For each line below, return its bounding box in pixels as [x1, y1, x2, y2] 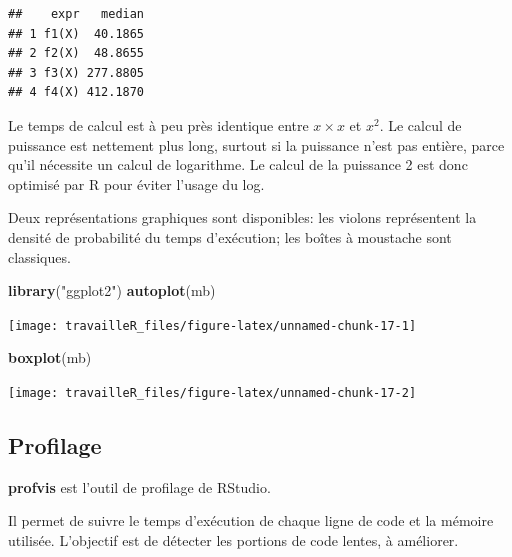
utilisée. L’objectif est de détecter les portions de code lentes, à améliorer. [8, 530, 459, 551]
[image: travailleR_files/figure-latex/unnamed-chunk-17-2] [8, 385, 417, 400]
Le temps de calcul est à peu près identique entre [8, 114, 309, 135]
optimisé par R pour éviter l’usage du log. [8, 173, 265, 194]
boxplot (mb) [8, 347, 92, 368]
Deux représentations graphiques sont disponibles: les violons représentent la [8, 207, 477, 228]
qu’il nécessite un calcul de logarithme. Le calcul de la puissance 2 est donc [8, 154, 468, 175]
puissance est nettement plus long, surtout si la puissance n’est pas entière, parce [8, 134, 505, 155]
